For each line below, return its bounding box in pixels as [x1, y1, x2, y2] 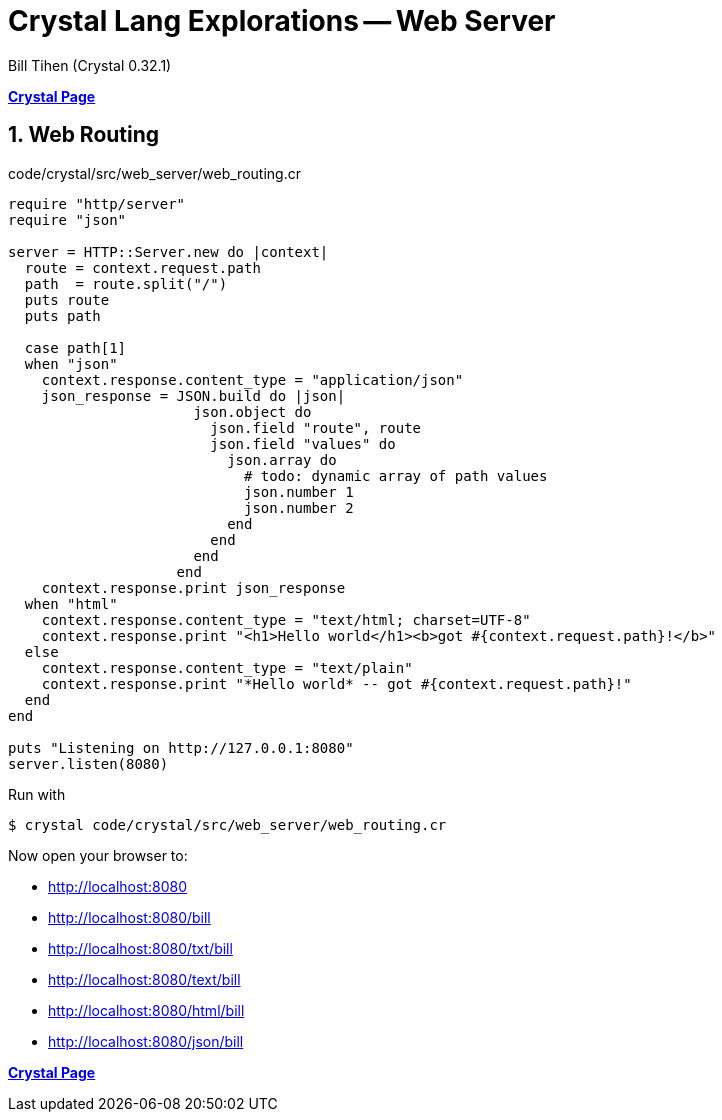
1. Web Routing [8, 122, 160, 148]
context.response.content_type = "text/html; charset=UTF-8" [41, 611, 531, 628]
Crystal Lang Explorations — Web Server [8, 4, 556, 38]
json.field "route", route [210, 419, 422, 436]
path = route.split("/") [24, 275, 228, 292]
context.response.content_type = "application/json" [41, 371, 464, 388]
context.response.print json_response [41, 579, 346, 596]
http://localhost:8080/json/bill [48, 1032, 244, 1050]
